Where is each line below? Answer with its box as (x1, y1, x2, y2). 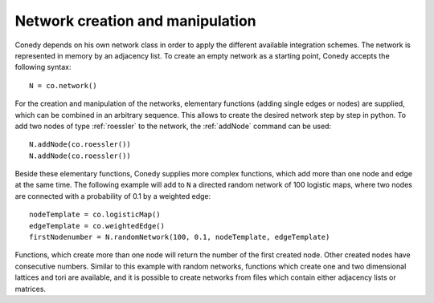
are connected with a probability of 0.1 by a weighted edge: (14, 191, 211, 200)
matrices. (14, 284, 47, 293)
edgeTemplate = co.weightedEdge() (29, 221, 165, 230)
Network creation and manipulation (14, 12, 256, 30)
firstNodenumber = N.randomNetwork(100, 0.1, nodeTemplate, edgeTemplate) (29, 232, 330, 242)
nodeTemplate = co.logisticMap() (29, 210, 161, 220)
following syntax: (14, 63, 72, 72)
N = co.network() (29, 81, 97, 90)
